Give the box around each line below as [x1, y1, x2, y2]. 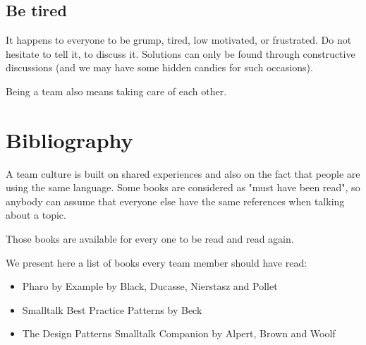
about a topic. [6, 207, 66, 222]
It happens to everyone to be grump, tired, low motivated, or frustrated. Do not [6, 32, 352, 47]
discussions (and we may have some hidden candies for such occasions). [6, 60, 313, 75]
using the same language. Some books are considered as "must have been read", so [6, 180, 360, 195]
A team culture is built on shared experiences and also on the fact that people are [6, 166, 360, 181]
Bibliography [6, 125, 133, 154]
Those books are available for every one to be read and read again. [6, 231, 294, 246]
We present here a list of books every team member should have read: [6, 255, 307, 270]
